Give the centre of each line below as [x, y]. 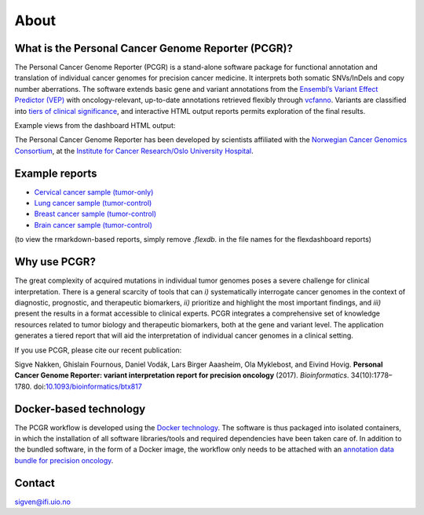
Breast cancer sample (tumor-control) [95, 214]
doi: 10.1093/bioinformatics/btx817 [88, 386]
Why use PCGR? [55, 262]
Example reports [56, 173]
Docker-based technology [80, 409]
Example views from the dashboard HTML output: [95, 126]
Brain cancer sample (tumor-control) [93, 225]
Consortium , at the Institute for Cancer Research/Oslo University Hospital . [134, 151]
